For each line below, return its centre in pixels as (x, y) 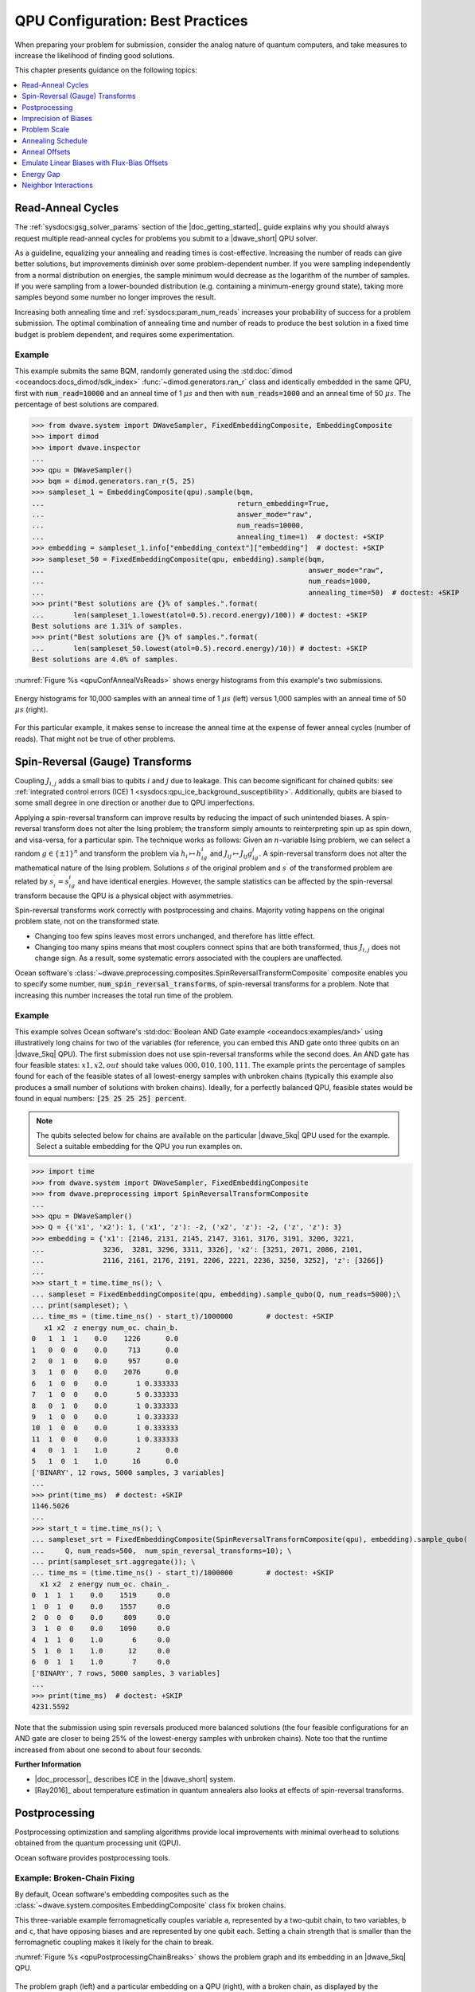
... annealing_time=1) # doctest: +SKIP (208, 537)
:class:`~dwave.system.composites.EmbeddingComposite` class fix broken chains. (150, 1905)
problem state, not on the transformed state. (88, 921)
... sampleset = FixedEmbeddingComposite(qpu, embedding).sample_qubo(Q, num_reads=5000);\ (216, 1294)
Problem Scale (46, 129)
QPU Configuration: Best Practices (131, 21)
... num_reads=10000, (168, 525)
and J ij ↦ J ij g (231, 854)
